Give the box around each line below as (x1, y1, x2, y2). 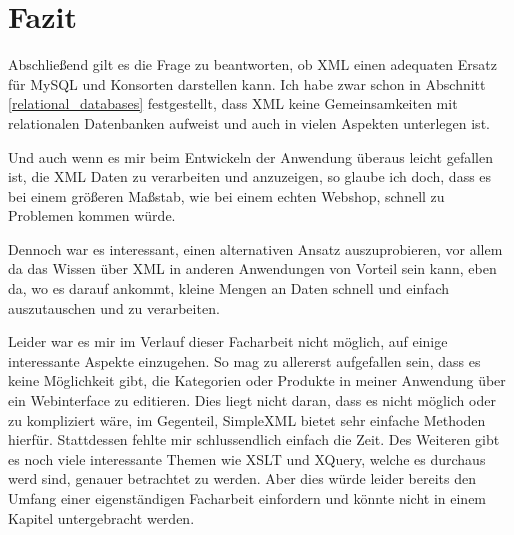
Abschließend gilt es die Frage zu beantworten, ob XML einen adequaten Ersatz (8, 54, 497, 75)
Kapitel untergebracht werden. (8, 507, 195, 528)
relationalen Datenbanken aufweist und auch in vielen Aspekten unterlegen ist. (8, 112, 490, 133)
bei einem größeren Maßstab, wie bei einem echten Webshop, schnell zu (8, 185, 445, 206)
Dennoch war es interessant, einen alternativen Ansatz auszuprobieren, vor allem (8, 238, 503, 259)
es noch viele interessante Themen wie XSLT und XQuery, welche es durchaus (8, 448, 486, 469)
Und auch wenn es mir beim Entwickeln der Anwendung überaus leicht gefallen (8, 146, 494, 167)
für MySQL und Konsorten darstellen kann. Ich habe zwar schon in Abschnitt (8, 73, 486, 94)
